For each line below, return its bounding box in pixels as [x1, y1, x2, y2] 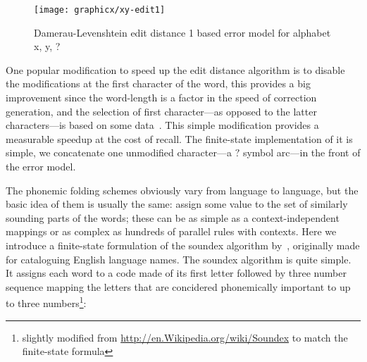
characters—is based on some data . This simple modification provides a [6, 118, 319, 132]
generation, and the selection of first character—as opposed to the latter [6, 104, 317, 118]
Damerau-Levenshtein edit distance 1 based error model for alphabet [34, 25, 331, 39]
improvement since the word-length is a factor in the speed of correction [6, 90, 317, 105]
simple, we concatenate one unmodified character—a [6, 145, 232, 160]
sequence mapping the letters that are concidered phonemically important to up [6, 279, 351, 294]
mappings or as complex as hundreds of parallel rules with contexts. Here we [6, 224, 337, 239]
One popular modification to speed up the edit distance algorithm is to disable [6, 62, 345, 77]
